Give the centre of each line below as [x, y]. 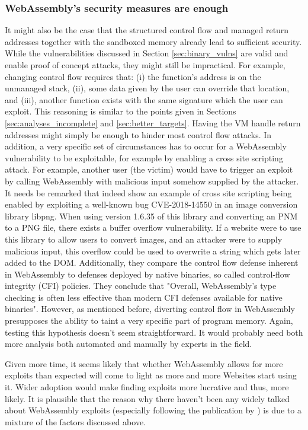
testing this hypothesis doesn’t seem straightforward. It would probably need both [154, 332]
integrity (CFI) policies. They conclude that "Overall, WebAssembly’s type [141, 286]
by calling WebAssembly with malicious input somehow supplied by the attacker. [152, 181]
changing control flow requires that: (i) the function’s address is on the [133, 76]
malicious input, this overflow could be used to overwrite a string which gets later [153, 251]
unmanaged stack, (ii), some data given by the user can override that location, [147, 88]
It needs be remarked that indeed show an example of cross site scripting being [148, 192]
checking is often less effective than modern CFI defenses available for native [144, 297]
